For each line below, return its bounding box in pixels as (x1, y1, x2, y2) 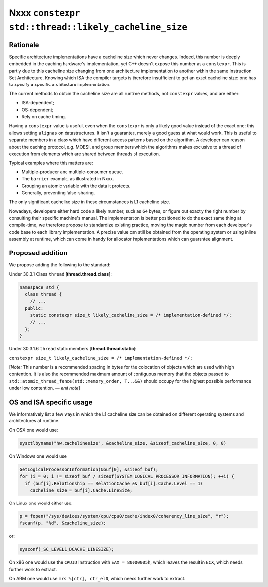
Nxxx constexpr (9, 7, 80, 18)
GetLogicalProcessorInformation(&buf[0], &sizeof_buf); (19, 466, 159, 472)
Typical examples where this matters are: (9, 160, 93, 166)
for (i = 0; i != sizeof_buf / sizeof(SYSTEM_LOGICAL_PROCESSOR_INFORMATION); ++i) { (19, 474, 234, 479)
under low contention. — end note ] (9, 385, 80, 391)
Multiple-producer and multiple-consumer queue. (21, 169, 124, 175)
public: (25, 305, 44, 311)
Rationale (9, 40, 39, 49)
